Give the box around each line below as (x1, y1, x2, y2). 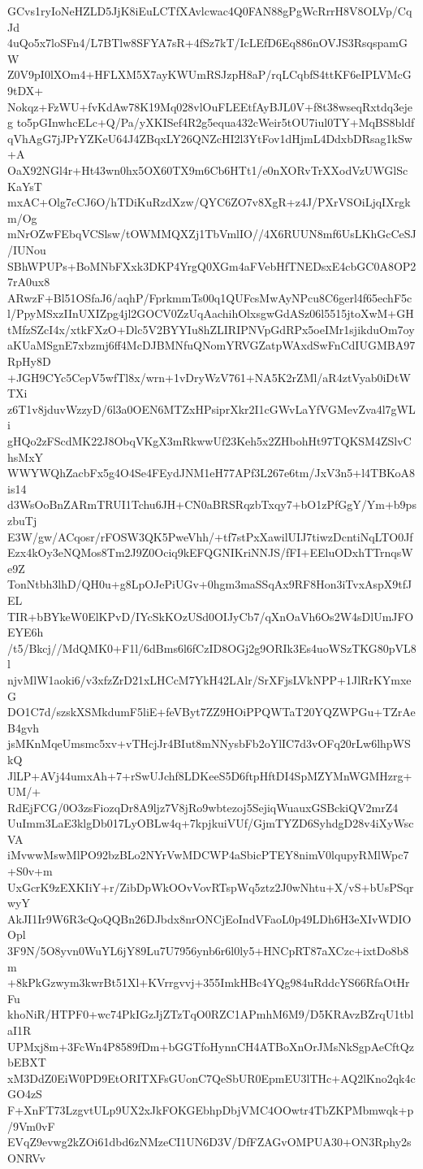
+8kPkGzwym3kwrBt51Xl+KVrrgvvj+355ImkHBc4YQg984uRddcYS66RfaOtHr (7, 974, 410, 991)
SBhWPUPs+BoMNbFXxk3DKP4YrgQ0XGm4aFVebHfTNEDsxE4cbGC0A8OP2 (7, 257, 417, 274)
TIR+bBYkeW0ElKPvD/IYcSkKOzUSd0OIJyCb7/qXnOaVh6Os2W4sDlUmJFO (7, 607, 414, 624)
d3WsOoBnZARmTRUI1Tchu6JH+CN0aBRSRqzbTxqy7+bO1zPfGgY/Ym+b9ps (7, 496, 417, 513)
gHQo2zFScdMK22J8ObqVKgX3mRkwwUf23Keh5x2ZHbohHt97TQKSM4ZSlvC (7, 432, 412, 450)
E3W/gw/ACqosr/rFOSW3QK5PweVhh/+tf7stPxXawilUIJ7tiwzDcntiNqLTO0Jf (7, 528, 413, 545)
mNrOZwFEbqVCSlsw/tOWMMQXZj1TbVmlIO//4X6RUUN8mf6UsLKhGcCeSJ (7, 225, 417, 242)
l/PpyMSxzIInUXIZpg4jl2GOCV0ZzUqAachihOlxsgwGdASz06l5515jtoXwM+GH (7, 305, 414, 322)
